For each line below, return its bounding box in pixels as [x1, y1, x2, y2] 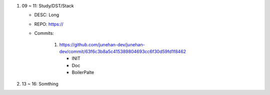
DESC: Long [34, 12, 59, 18]
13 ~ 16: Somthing [21, 81, 58, 87]
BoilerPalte [71, 70, 94, 76]
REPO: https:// [34, 21, 63, 27]
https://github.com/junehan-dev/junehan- [59, 41, 145, 47]
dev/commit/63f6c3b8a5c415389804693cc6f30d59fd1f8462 [59, 48, 186, 54]
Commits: [34, 30, 54, 36]
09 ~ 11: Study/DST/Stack [21, 3, 74, 8]
